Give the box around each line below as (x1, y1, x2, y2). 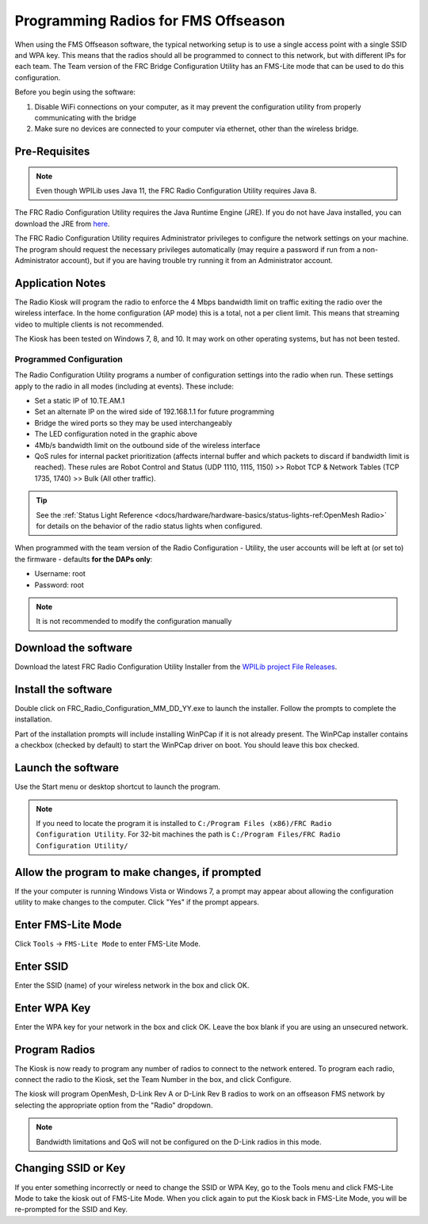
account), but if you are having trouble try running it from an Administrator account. (60, 256, 333, 266)
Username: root (34, 569, 86, 579)
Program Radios (14, 1042, 95, 1056)
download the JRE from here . (14, 219, 110, 228)
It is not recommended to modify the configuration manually (36, 617, 232, 626)
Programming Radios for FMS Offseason (14, 12, 285, 29)
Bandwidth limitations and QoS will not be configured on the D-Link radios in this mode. (36, 1137, 322, 1146)
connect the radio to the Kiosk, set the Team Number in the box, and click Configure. (14, 1075, 292, 1084)
